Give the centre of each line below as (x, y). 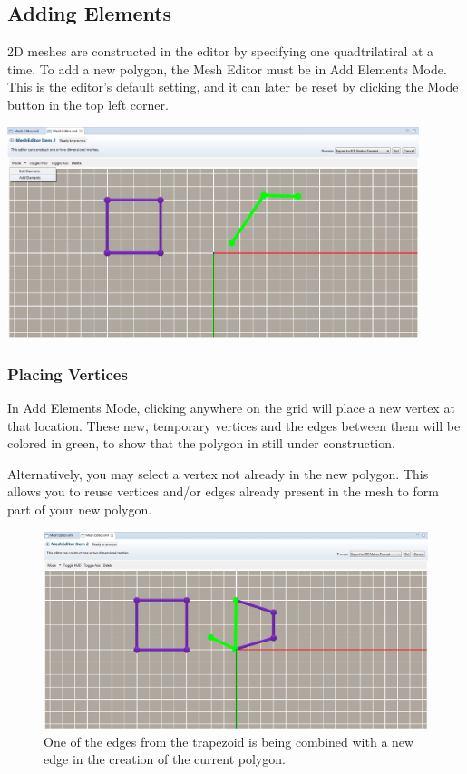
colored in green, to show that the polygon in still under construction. (201, 443)
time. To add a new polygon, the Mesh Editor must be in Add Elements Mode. (227, 69)
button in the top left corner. (88, 104)
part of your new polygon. (80, 509)
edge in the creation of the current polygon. (165, 759)
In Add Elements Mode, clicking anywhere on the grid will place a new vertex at (231, 408)
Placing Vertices (68, 373)
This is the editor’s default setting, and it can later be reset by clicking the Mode (233, 87)
